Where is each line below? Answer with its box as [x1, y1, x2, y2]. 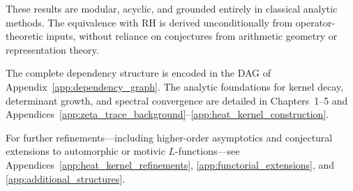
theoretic [6, 29, 43, 43]
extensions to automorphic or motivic [6, 144, 165, 158]
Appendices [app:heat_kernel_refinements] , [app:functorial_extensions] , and [6, 157, 335, 171]
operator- [295, 15, 336, 29]
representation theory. [6, 42, 99, 56]
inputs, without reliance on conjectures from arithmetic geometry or [46, 29, 338, 43]
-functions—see [175, 144, 240, 158]
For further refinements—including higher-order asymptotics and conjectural [6, 130, 333, 144]
